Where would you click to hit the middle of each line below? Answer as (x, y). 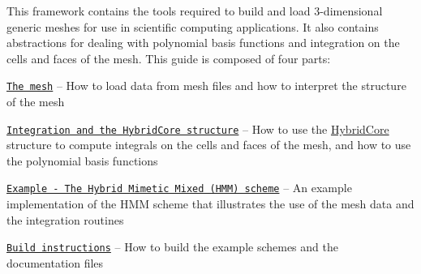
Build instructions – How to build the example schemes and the (172, 247)
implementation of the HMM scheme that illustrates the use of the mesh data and (210, 204)
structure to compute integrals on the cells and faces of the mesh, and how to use (209, 145)
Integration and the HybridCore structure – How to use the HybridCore (198, 128)
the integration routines (65, 219)
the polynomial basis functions (82, 160)
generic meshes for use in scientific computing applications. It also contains (193, 26)
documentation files (55, 262)
